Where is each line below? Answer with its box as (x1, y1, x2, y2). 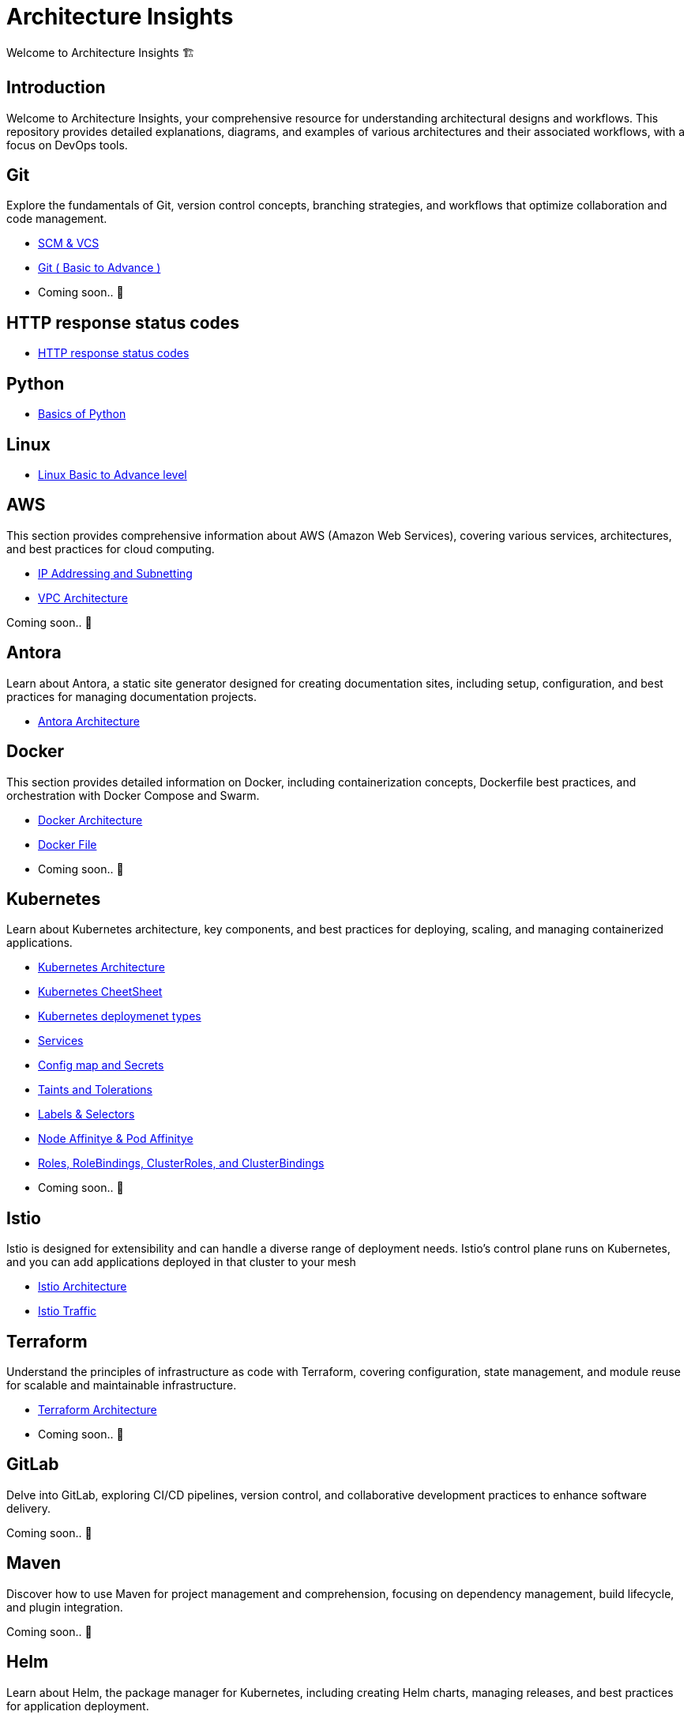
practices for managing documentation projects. (6, 689, 257, 703)
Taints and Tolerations (38, 1083, 152, 1097)
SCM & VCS (38, 236, 100, 251)
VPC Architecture (38, 590, 128, 605)
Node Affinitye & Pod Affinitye (38, 1132, 193, 1146)
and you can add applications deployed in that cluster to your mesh (6, 1255, 356, 1269)
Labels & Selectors (38, 1107, 135, 1121)
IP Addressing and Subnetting (38, 566, 193, 580)
